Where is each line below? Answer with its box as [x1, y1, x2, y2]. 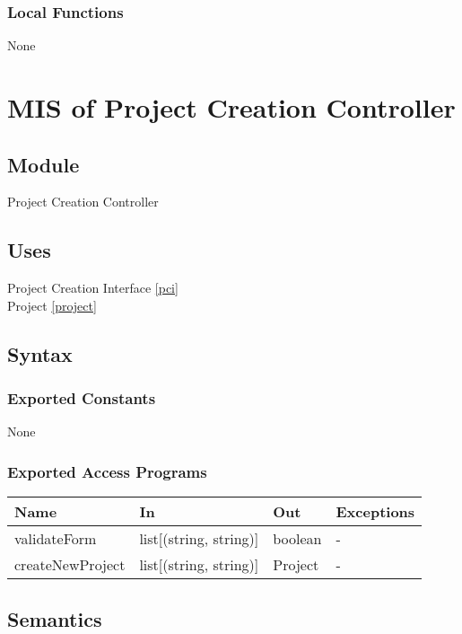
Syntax [7, 339, 73, 367]
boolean [273, 528, 322, 550]
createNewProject [14, 554, 126, 576]
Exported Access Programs [7, 460, 207, 482]
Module [7, 150, 80, 178]
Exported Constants [7, 387, 156, 409]
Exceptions [336, 501, 415, 523]
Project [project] [7, 295, 97, 314]
